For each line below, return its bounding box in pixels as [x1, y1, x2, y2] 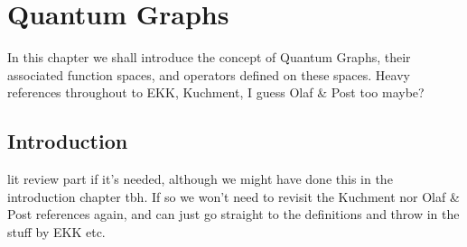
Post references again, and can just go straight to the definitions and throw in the [7, 205, 460, 224]
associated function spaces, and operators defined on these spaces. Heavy [7, 65, 410, 84]
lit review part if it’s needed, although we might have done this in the [7, 169, 393, 188]
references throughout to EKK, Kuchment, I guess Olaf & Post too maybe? [7, 83, 425, 102]
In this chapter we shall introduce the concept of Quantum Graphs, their [7, 48, 411, 67]
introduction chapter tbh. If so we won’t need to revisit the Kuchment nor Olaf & [7, 187, 460, 206]
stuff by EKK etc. [7, 222, 106, 241]
